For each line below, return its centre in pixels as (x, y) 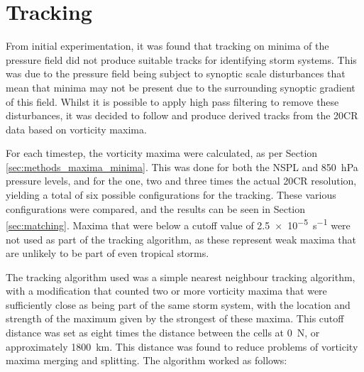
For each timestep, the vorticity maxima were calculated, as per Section (162, 153)
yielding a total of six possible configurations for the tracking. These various (171, 195)
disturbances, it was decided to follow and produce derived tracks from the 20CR (182, 115)
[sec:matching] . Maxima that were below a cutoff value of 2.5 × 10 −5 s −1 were (178, 224)
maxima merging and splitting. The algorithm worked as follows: (147, 360)
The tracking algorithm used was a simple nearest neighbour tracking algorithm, (181, 277)
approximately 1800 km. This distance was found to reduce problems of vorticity (182, 346)
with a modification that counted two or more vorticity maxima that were (166, 291)
